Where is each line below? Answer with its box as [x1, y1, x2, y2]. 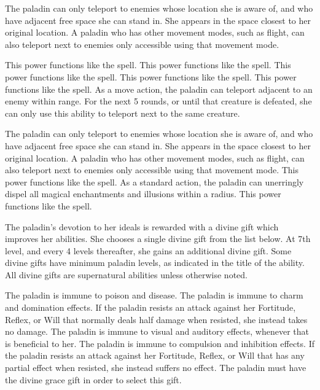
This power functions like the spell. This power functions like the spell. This [5, 58, 291, 71]
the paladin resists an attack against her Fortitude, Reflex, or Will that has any [5, 349, 305, 362]
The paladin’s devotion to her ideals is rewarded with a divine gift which [5, 220, 279, 233]
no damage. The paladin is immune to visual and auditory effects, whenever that [5, 325, 309, 338]
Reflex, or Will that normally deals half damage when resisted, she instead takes [5, 313, 308, 326]
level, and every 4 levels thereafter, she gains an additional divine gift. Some [5, 244, 292, 257]
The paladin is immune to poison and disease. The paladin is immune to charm [5, 289, 303, 302]
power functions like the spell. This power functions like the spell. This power [5, 70, 297, 83]
